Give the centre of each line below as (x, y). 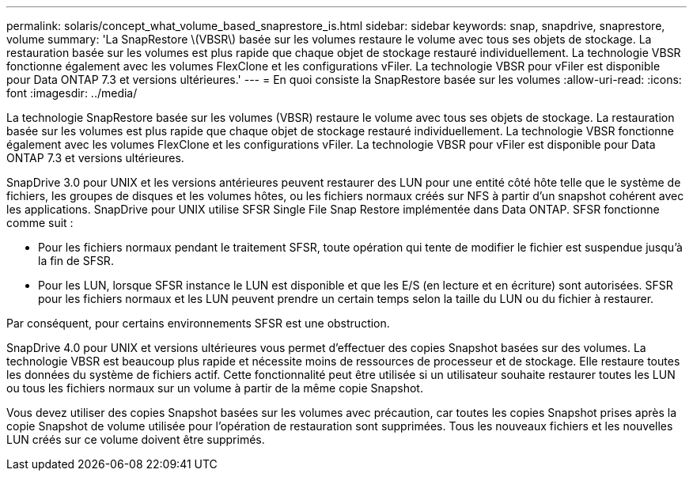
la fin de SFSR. (76, 261)
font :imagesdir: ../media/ (72, 93)
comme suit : (40, 223)
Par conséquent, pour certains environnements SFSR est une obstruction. (198, 323)
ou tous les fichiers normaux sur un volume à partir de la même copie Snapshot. (215, 388)
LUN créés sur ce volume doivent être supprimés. (136, 439)
